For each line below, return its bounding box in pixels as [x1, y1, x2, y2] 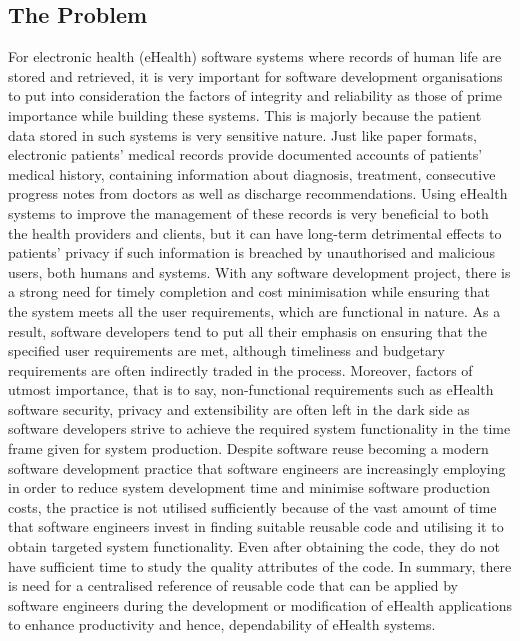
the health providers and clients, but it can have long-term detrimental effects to [8, 222, 502, 243]
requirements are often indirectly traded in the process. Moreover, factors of [8, 359, 473, 380]
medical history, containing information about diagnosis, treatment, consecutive [8, 163, 496, 184]
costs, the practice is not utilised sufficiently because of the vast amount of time [8, 496, 497, 517]
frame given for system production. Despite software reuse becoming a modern [8, 438, 489, 459]
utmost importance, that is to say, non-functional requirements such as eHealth [8, 379, 494, 400]
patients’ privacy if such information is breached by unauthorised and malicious [8, 242, 496, 263]
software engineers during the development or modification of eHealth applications [8, 594, 513, 615]
